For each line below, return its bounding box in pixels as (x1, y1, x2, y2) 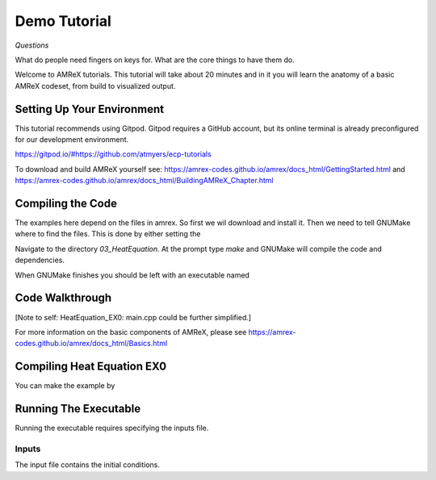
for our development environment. (15, 135, 129, 144)
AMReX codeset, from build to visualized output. (15, 81, 176, 90)
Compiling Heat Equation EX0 (15, 360, 167, 374)
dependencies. (15, 255, 65, 265)
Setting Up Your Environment (15, 102, 165, 116)
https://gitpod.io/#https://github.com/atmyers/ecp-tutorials (15, 149, 212, 159)
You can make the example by (15, 381, 115, 390)
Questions (15, 40, 49, 50)
